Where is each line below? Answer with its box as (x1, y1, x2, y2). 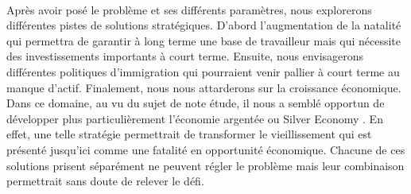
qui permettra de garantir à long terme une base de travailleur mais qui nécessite (6, 32, 401, 48)
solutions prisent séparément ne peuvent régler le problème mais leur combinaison (6, 157, 405, 173)
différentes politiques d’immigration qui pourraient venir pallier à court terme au (6, 63, 400, 80)
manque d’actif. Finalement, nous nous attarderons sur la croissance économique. (6, 79, 401, 95)
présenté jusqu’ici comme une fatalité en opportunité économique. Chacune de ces (6, 141, 405, 157)
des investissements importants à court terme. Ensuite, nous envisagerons (6, 48, 364, 64)
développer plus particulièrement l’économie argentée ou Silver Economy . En (6, 110, 383, 126)
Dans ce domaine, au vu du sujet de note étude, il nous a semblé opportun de (6, 95, 385, 111)
